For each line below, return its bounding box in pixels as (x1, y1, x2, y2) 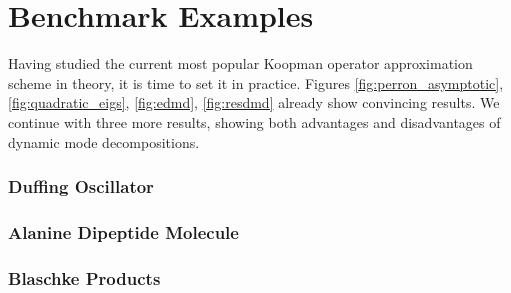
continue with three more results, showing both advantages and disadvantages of (8, 111, 501, 132)
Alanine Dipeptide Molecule (8, 219, 239, 244)
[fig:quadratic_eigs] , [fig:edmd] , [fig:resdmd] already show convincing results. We (8, 92, 500, 113)
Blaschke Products (8, 265, 161, 290)
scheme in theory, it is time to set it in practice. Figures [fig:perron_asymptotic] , (8, 72, 504, 93)
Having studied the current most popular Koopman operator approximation (8, 53, 473, 74)
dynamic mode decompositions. (8, 131, 200, 152)
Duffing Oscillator (8, 174, 154, 199)
